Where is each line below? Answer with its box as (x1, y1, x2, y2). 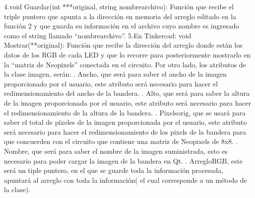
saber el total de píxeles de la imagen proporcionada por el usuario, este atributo (4, 117, 247, 127)
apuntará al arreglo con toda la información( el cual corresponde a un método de (4, 174, 247, 185)
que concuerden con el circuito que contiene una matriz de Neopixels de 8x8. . (4, 136, 238, 146)
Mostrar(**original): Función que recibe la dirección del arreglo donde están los (4, 40, 243, 50)
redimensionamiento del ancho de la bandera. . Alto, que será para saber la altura (4, 88, 250, 98)
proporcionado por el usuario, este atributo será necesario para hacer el (4, 78, 218, 88)
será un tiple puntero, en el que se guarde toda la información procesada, (4, 165, 224, 175)
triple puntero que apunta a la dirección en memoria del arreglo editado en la (4, 11, 236, 21)
